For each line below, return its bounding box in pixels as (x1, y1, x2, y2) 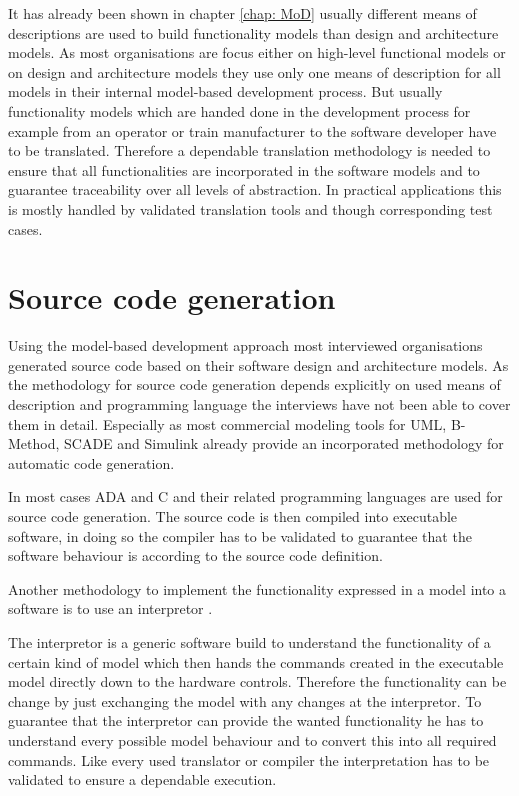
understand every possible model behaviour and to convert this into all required (8, 729, 497, 750)
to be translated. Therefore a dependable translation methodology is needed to (8, 140, 491, 161)
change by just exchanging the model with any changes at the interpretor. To (8, 690, 482, 711)
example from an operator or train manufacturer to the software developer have (8, 120, 497, 141)
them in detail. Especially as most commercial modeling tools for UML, (8, 413, 447, 434)
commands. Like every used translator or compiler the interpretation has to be (8, 749, 490, 770)
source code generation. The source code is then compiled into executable (8, 506, 458, 526)
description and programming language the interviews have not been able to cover (8, 394, 511, 415)
